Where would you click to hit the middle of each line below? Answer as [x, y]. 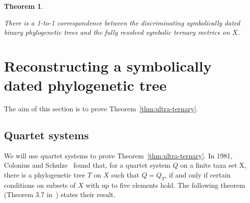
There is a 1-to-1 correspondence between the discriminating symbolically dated [122, 22]
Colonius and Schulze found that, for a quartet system [87, 165]
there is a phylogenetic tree [45, 175]
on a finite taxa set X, [213, 165]
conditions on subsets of [40, 185]
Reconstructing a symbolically [108, 65]
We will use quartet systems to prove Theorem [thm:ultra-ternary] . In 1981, [118, 155]
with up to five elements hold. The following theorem [165, 185]
